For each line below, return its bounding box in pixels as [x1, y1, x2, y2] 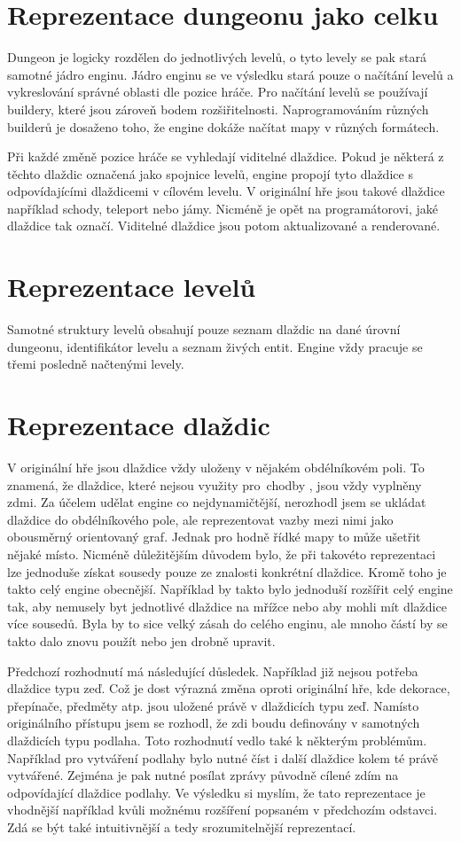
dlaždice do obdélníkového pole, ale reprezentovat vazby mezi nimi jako [7, 510, 394, 528]
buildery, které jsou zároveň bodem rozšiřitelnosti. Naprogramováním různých [7, 99, 429, 118]
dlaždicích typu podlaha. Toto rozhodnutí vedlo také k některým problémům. [7, 731, 427, 749]
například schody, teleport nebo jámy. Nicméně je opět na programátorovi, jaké [7, 199, 439, 217]
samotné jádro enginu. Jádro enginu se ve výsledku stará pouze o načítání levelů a [7, 65, 454, 83]
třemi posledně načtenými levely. [7, 355, 184, 373]
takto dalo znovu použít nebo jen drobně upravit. [7, 632, 276, 651]
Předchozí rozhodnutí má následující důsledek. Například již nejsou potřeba [7, 661, 418, 680]
